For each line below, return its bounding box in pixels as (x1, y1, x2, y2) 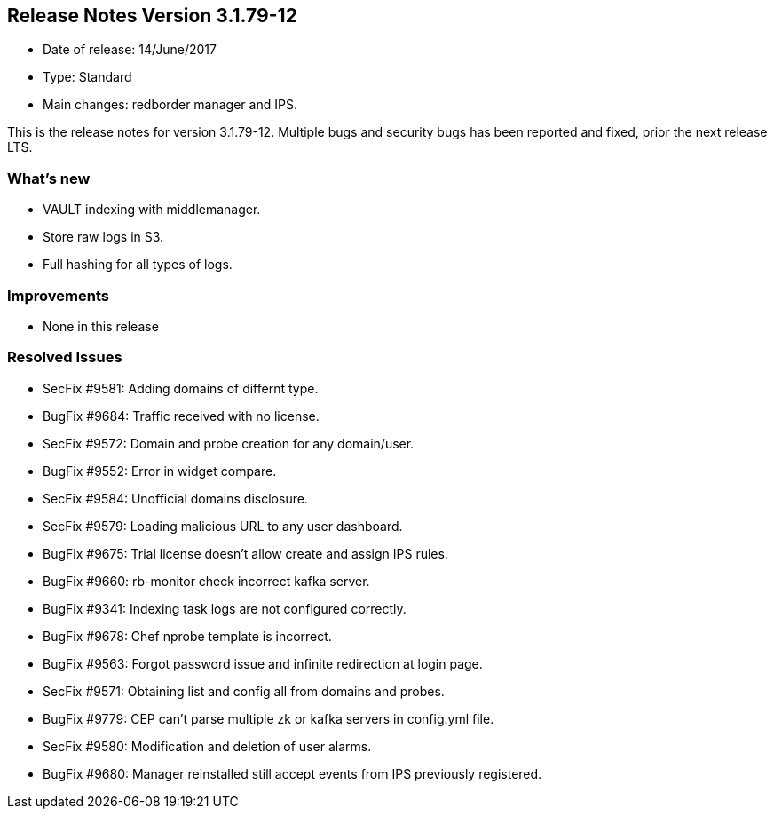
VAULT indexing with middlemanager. (43, 202, 261, 218)
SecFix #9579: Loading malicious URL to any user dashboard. (43, 518, 403, 534)
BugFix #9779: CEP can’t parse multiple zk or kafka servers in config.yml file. (43, 710, 494, 726)
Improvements (7, 286, 109, 305)
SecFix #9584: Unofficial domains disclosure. (43, 490, 308, 506)
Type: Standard (43, 69, 132, 85)
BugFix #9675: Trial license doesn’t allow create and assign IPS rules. (43, 545, 448, 561)
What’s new (7, 169, 91, 187)
